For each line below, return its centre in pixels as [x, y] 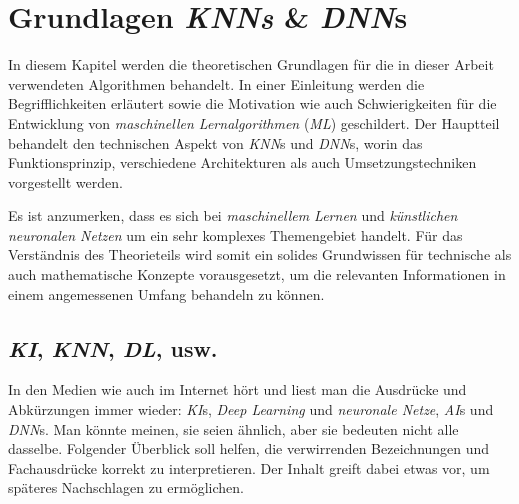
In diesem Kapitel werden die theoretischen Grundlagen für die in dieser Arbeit [251, 64]
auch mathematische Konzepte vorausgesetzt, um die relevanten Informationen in [257, 274]
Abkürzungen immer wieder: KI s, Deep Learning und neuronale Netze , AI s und [251, 409]
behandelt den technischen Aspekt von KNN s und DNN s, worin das [215, 142]
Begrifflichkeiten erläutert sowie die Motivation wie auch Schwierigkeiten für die [252, 103]
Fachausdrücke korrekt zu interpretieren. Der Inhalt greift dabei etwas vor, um [249, 467]
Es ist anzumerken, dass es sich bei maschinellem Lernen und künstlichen [233, 215]
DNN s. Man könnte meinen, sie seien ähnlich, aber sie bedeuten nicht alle [233, 428]
